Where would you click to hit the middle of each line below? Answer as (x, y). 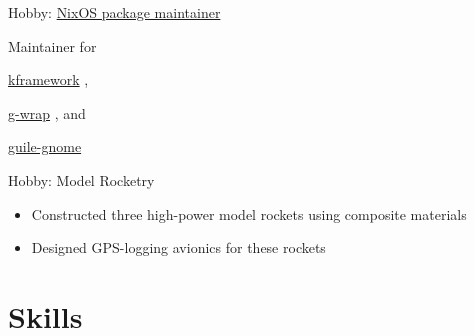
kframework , (48, 79)
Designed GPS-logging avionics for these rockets (178, 247)
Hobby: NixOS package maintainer (114, 12)
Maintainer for (52, 45)
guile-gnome (45, 146)
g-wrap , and (47, 112)
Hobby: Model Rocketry (81, 179)
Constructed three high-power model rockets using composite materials (249, 213)
